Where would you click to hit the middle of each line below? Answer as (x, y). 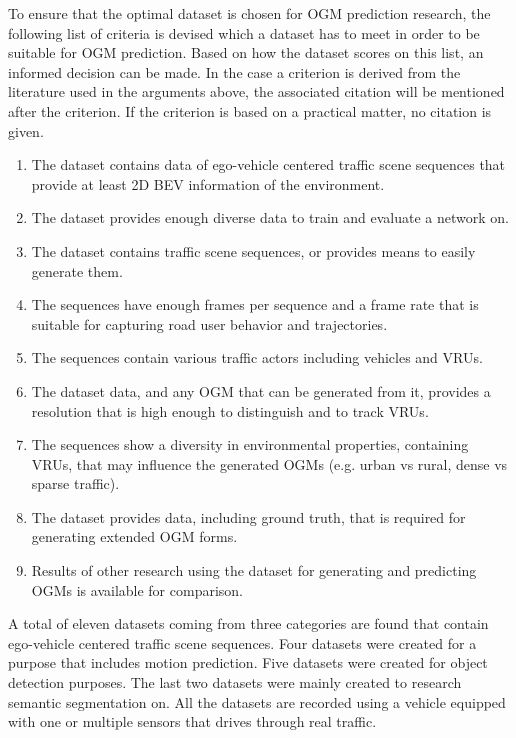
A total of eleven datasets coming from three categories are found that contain (248, 623)
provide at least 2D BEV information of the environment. (208, 183)
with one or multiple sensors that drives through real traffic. (192, 721)
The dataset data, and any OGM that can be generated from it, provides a (261, 390)
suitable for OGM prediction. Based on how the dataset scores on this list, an (246, 52)
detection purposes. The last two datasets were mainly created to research (235, 682)
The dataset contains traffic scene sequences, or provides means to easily (253, 250)
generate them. (77, 270)
